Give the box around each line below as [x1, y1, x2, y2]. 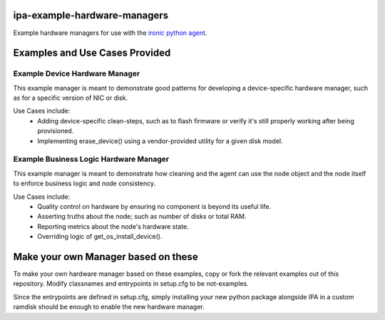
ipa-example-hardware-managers [13, 9, 169, 21]
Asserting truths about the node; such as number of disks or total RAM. [37, 212, 247, 221]
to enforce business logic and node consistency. [13, 179, 156, 188]
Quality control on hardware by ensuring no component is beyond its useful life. [37, 202, 271, 210]
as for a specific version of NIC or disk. [13, 93, 128, 103]
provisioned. [37, 127, 74, 135]
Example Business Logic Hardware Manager [13, 154, 170, 164]
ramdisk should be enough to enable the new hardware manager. [13, 303, 205, 311]
